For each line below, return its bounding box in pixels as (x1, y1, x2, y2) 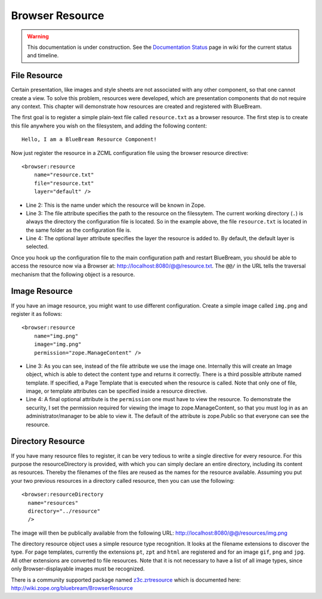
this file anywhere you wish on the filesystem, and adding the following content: (11, 122, 207, 129)
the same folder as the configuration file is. (26, 226, 131, 234)
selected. (26, 243, 49, 250)
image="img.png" (33, 341, 82, 348)
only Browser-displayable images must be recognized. (11, 565, 145, 572)
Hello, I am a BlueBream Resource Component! (21, 136, 157, 143)
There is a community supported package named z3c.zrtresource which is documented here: (11, 576, 241, 584)
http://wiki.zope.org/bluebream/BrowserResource (11, 585, 134, 592)
